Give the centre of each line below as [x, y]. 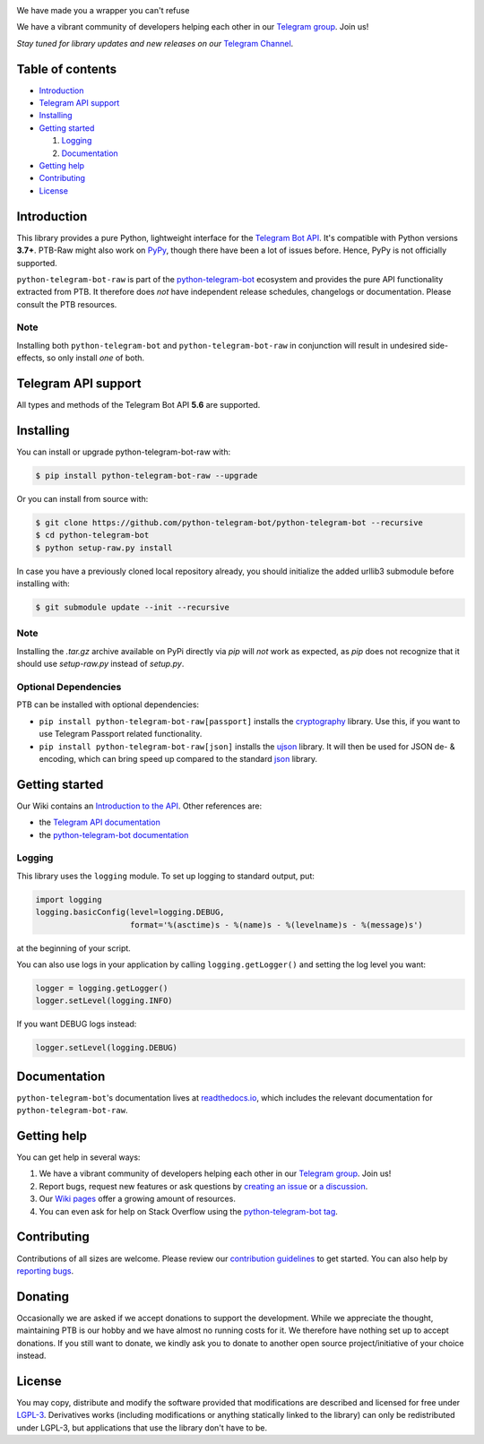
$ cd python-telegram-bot [92, 535]
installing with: [43, 584]
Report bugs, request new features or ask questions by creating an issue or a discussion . [203, 1186]
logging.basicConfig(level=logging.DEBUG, [130, 912]
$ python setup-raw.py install [104, 548]
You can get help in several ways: [78, 1157]
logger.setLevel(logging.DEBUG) [107, 1048]
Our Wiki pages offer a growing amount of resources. [138, 1199]
